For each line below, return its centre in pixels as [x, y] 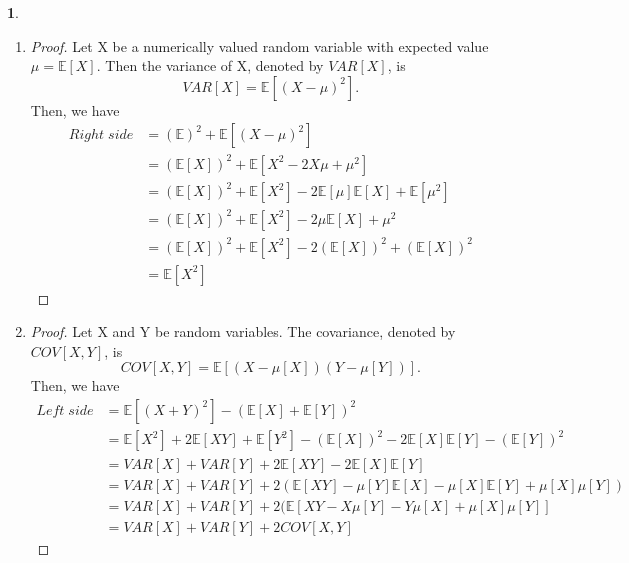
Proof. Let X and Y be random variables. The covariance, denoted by [243, 331]
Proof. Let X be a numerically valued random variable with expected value [259, 45]
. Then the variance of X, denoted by [210, 65]
